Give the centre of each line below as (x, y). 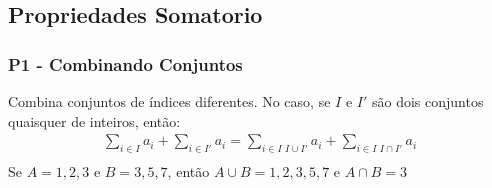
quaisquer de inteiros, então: (94, 120)
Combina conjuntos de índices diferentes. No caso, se (169, 101)
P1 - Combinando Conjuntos (125, 63)
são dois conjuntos (427, 101)
